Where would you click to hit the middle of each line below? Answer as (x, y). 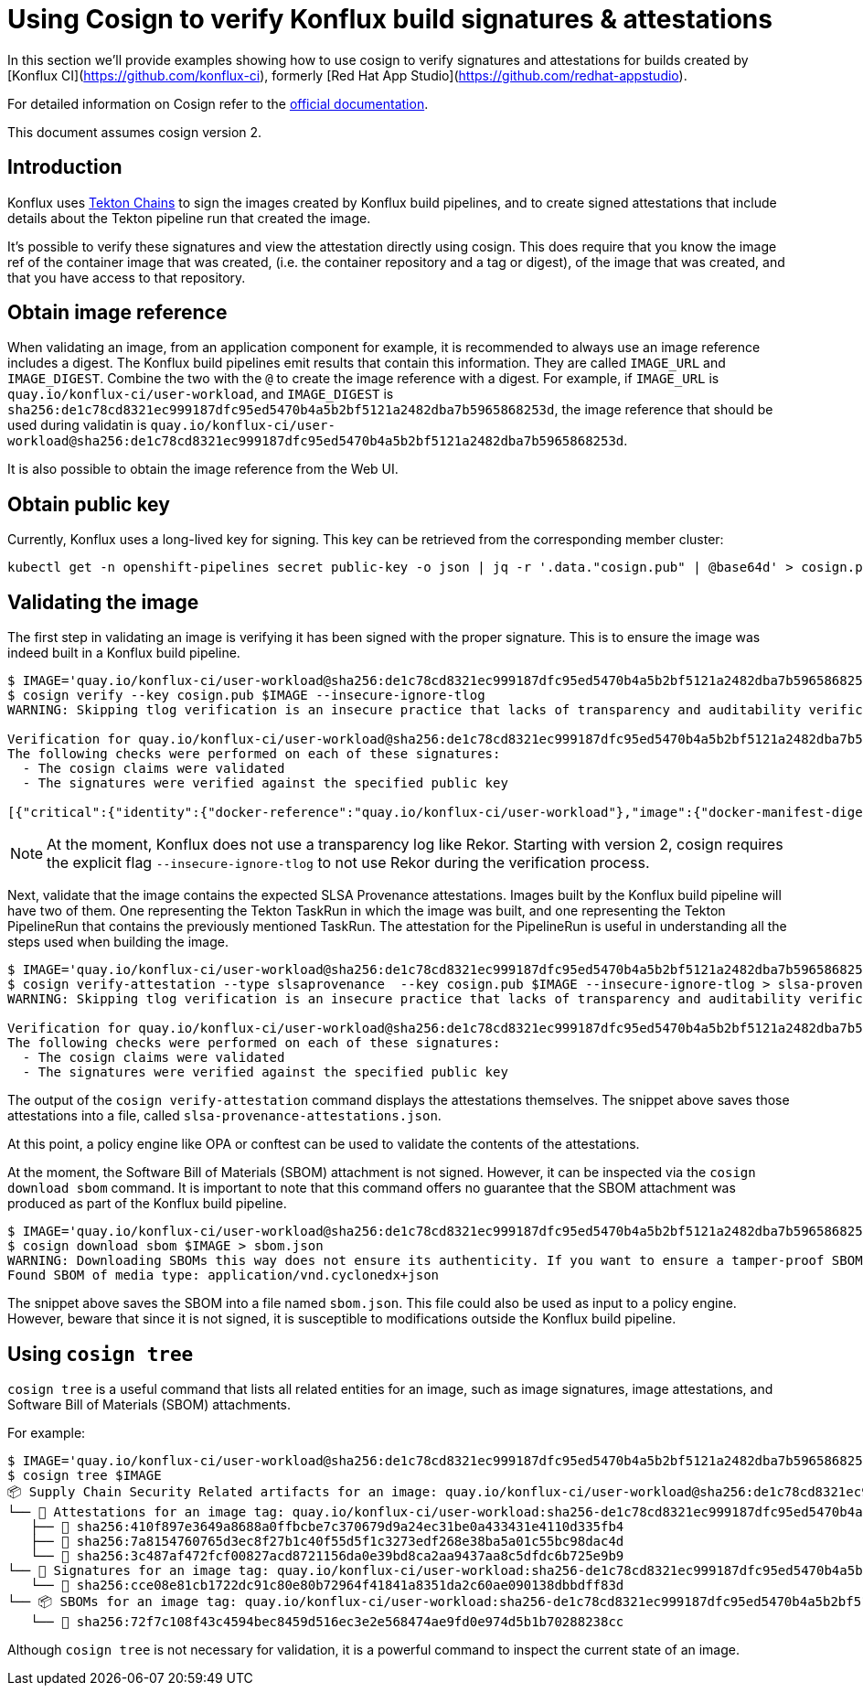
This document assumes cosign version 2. (135, 132)
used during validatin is (77, 425)
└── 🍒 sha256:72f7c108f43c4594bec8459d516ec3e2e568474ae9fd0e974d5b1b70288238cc (327, 1621)
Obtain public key (89, 504)
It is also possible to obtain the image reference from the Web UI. (203, 469)
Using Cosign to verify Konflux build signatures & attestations (390, 19)
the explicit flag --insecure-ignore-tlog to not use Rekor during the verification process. (348, 863)
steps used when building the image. (118, 942)
